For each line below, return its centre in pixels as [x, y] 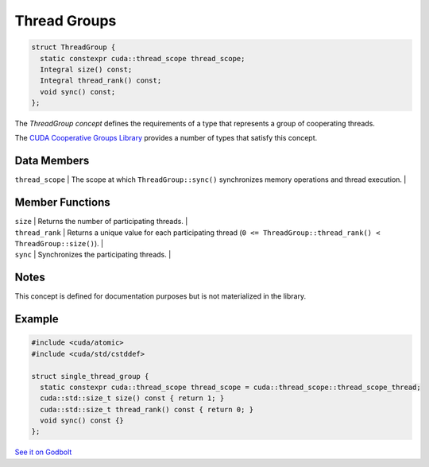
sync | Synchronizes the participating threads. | [93, 255]
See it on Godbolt [43, 452]
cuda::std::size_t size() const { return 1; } [132, 398]
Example [37, 319]
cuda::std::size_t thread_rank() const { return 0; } [147, 409]
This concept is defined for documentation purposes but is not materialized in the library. [160, 296]
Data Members [52, 161]
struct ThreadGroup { [73, 47]
